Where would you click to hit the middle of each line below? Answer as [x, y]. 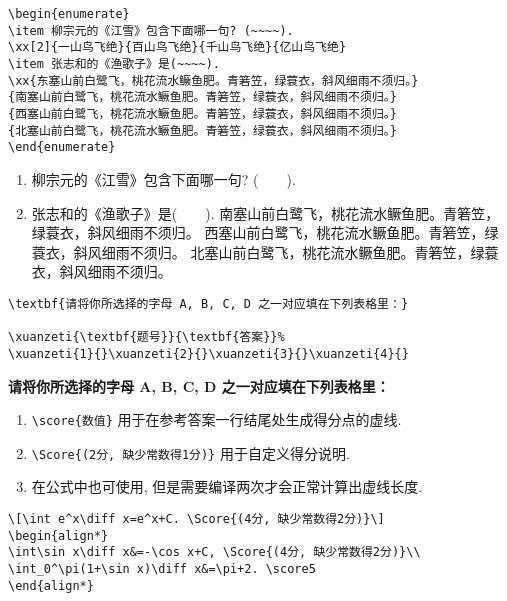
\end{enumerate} [62, 147]
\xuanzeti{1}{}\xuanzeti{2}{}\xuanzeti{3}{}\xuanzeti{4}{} [208, 353]
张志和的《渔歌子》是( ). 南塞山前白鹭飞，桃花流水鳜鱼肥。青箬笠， [265, 212]
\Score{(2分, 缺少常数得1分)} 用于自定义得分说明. [190, 452]
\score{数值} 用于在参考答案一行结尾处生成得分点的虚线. [216, 419]
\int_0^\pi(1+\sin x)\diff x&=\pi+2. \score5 [162, 568]
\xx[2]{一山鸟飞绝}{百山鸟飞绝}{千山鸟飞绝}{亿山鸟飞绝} [177, 47]
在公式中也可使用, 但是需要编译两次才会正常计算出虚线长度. [227, 486]
